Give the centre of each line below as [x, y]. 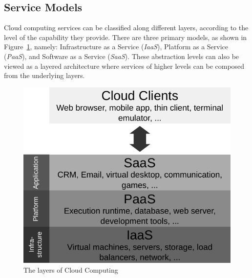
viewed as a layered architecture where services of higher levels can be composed [124, 66]
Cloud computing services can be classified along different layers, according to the [126, 28]
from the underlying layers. [44, 75]
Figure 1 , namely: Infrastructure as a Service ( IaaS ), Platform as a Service [116, 47]
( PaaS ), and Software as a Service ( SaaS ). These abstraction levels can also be [122, 56]
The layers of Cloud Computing [71, 269]
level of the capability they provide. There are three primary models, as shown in [126, 37]
